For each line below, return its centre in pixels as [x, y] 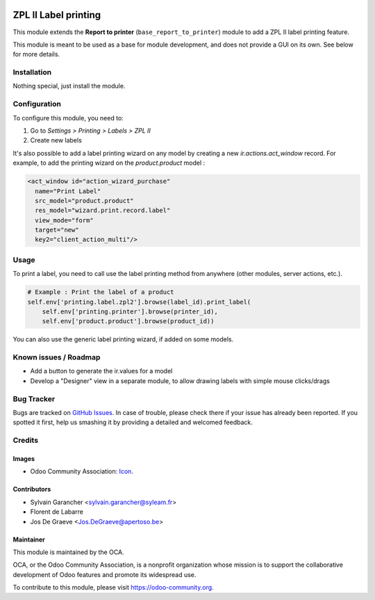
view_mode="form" [64, 220]
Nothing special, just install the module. [69, 86]
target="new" [57, 230]
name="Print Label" [68, 191]
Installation [32, 72]
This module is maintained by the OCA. [68, 552]
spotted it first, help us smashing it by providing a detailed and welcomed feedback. [133, 422]
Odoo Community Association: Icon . [82, 471]
